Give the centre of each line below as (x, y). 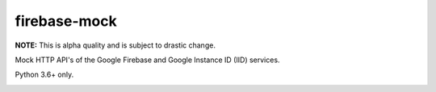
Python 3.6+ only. (44, 75)
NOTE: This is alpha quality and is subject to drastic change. (115, 45)
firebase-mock (66, 21)
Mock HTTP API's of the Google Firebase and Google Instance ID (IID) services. (147, 60)
